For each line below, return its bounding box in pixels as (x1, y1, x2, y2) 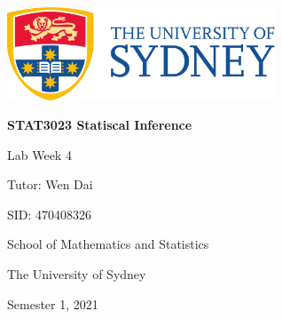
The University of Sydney (7, 265, 146, 283)
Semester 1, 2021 (7, 294, 98, 313)
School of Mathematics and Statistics (7, 235, 209, 253)
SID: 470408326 (7, 204, 92, 223)
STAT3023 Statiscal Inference (7, 116, 192, 134)
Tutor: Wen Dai (7, 175, 93, 194)
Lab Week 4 (7, 145, 72, 163)
